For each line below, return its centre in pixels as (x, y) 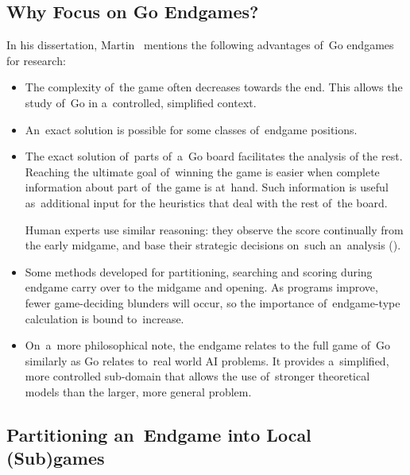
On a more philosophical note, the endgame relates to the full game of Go (208, 345)
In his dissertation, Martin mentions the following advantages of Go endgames (200, 45)
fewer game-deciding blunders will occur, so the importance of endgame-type (213, 302)
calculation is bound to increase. (104, 318)
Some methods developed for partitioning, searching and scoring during (199, 271)
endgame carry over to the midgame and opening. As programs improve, (201, 287)
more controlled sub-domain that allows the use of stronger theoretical (197, 376)
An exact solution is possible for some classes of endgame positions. (191, 129)
